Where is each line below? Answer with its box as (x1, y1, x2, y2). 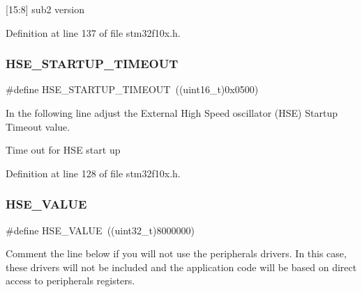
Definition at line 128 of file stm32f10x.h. (6, 165, 181, 180)
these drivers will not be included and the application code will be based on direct (6, 259, 357, 274)
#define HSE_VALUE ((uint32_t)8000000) (6, 222, 195, 237)
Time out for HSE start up (6, 143, 121, 157)
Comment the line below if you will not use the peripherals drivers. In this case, (6, 246, 347, 261)
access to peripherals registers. (6, 273, 135, 288)
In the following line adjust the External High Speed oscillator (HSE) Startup (6, 106, 338, 120)
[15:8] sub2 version (6, 2, 84, 16)
